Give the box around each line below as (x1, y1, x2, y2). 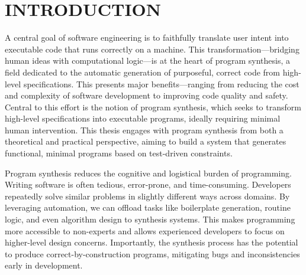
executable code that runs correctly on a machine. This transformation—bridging (5, 42, 299, 55)
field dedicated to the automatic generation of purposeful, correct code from (5, 66, 281, 78)
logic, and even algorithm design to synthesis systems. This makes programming (5, 213, 295, 225)
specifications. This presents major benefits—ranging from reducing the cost (23, 77, 299, 90)
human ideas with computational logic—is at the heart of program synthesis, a (5, 54, 290, 67)
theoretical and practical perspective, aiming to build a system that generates (5, 135, 286, 148)
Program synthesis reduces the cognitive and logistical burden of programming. (5, 166, 292, 179)
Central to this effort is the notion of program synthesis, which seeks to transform (5, 100, 301, 113)
